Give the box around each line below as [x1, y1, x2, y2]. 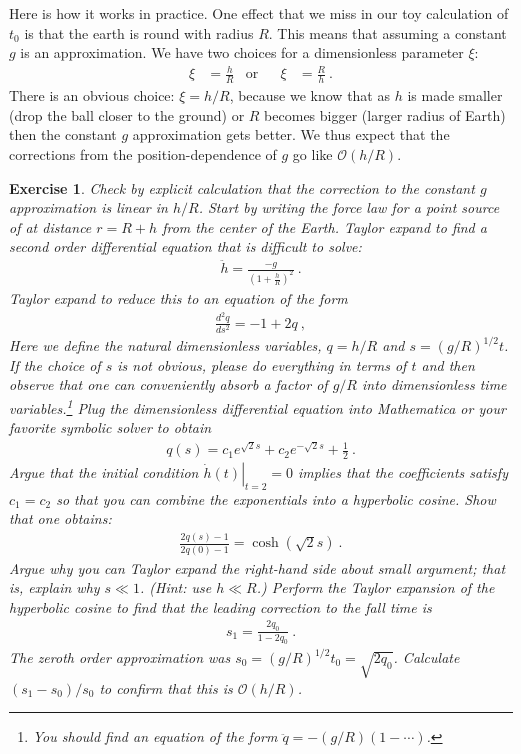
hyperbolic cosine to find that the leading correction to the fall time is [9, 596, 432, 617]
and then [421, 354, 475, 375]
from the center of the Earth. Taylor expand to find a [162, 216, 487, 237]
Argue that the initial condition [9, 462, 199, 482]
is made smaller [407, 85, 503, 106]
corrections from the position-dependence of [9, 143, 277, 164]
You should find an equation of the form [32, 726, 278, 747]
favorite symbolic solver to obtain [9, 417, 212, 438]
